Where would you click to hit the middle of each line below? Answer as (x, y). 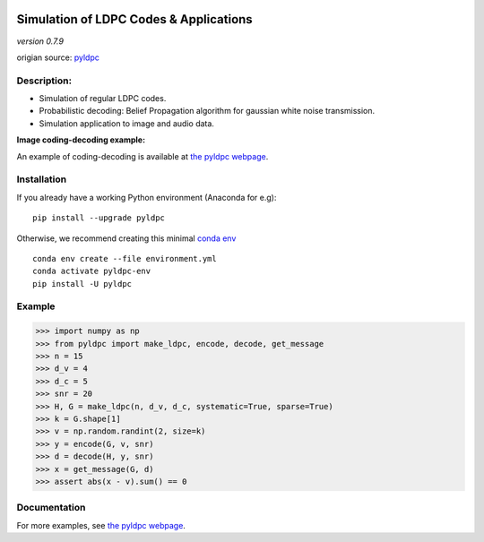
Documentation (51, 508)
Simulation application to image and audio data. (127, 123)
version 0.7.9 (40, 41)
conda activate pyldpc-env (92, 271)
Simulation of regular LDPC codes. (103, 99)
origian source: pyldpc (58, 57)
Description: (44, 81)
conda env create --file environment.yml (125, 258)
